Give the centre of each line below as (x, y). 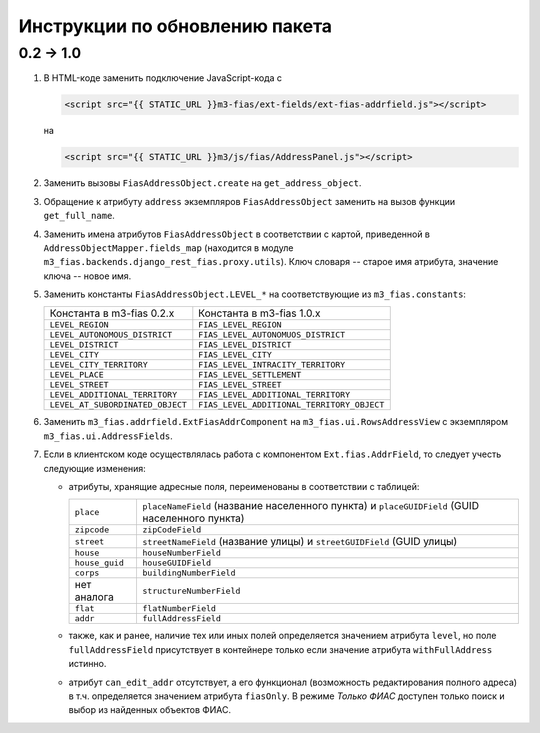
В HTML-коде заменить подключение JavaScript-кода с (163, 78)
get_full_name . (79, 216)
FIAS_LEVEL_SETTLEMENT (250, 375)
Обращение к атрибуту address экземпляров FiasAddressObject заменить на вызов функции (249, 201)
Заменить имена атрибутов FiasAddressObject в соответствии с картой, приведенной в (236, 234)
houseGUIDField (177, 563)
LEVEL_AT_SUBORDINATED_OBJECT (118, 405)
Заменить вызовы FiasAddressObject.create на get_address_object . (202, 183)
